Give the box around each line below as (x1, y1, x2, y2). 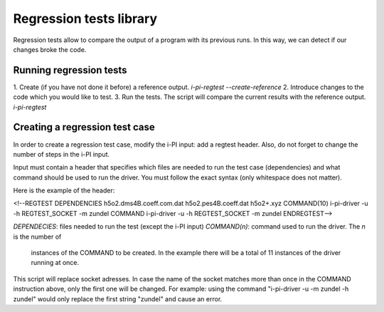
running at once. (31, 259, 80, 267)
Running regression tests (13, 64, 127, 76)
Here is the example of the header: (13, 186, 115, 195)
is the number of (13, 232, 62, 241)
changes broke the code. (13, 45, 87, 53)
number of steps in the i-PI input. (13, 150, 110, 158)
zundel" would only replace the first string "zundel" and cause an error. (13, 294, 223, 303)
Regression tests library (13, 11, 158, 26)
